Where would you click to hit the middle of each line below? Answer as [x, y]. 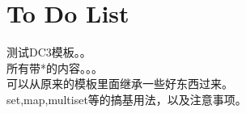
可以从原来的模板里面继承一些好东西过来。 [120, 84]
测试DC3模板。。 [49, 52]
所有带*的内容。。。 [55, 67]
